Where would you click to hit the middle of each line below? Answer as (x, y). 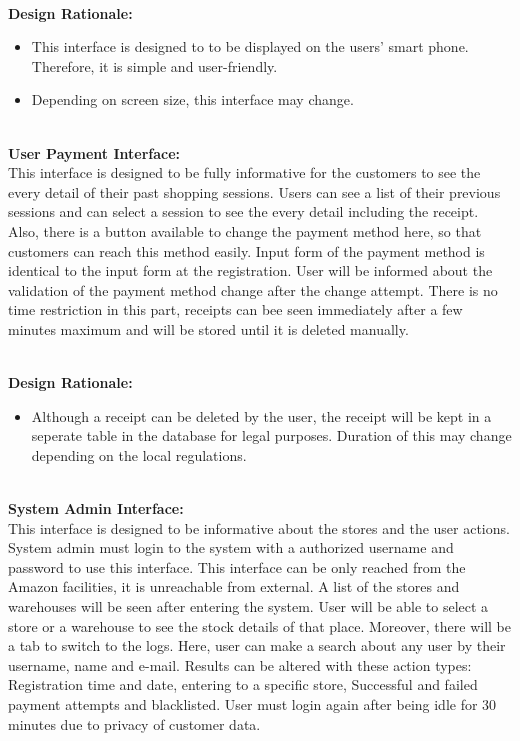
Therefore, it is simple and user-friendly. (154, 65)
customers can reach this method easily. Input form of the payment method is (246, 250)
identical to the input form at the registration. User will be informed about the (250, 270)
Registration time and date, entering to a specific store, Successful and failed (243, 684)
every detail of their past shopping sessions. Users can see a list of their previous (254, 191)
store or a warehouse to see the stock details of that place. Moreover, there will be (259, 625)
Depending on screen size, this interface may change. (192, 99)
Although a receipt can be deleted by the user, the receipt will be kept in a (261, 415)
